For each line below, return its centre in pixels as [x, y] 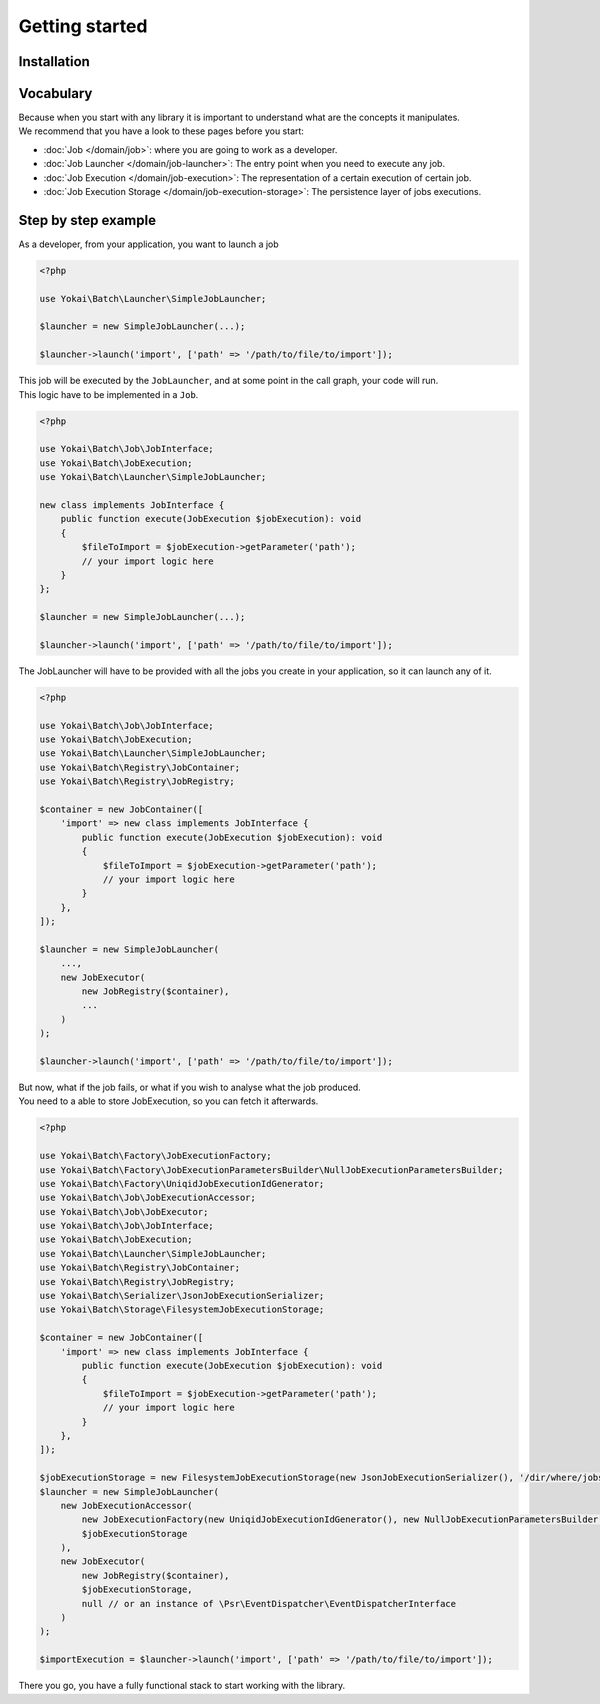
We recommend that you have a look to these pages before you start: [161, 131]
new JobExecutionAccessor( [127, 1505]
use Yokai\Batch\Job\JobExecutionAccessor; [148, 1198]
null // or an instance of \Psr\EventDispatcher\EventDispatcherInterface [269, 1603]
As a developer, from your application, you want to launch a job [148, 244]
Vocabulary [55, 93]
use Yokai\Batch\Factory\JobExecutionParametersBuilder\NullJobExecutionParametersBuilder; [271, 1169]
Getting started [83, 26]
